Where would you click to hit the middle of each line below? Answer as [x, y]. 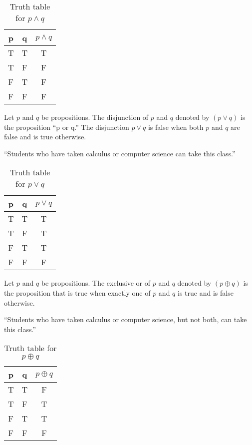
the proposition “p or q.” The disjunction [67, 127]
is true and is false [206, 292]
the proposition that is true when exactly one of [77, 292]
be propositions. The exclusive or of [96, 283]
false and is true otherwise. [45, 137]
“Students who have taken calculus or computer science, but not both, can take [126, 319]
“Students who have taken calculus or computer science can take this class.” [120, 153]
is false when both [176, 127]
